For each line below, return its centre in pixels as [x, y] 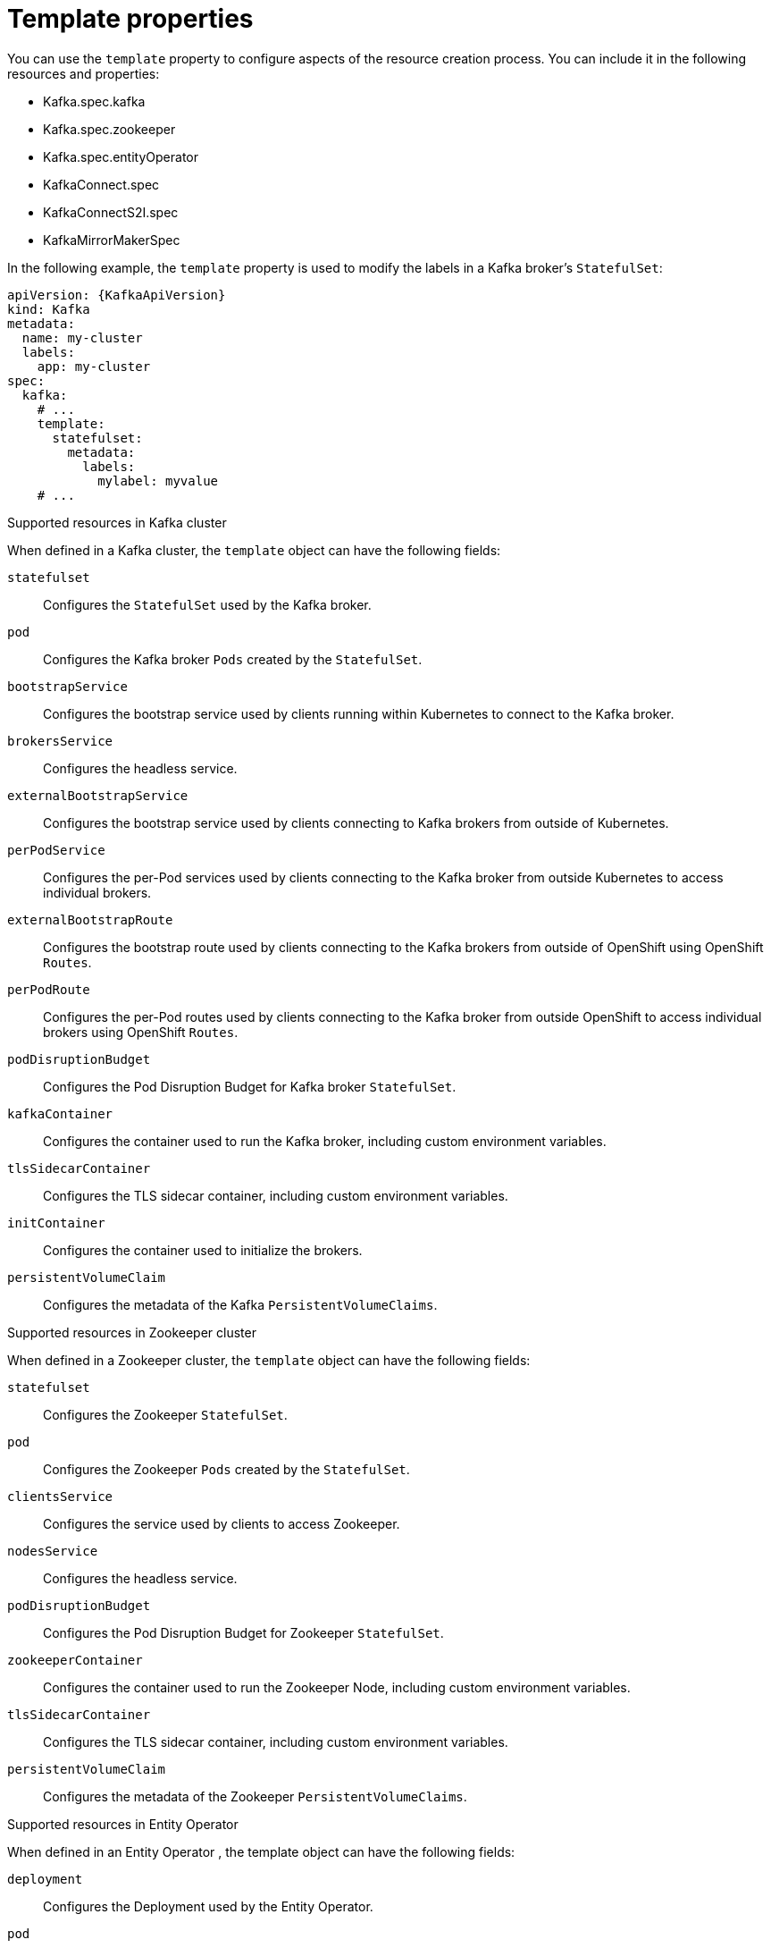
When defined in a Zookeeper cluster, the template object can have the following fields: [269, 1360]
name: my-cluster [82, 337]
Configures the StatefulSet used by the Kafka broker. [207, 604]
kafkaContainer [60, 1113]
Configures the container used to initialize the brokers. [203, 1250]
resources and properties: [84, 73]
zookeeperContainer [75, 1660]
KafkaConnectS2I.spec [111, 212]
